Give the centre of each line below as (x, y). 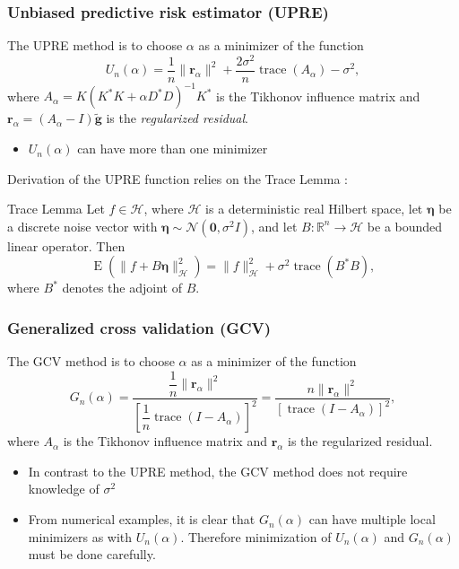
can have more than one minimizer (173, 149)
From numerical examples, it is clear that (142, 519)
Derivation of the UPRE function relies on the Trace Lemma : (178, 178)
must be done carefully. (92, 554)
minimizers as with (80, 536)
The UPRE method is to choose (95, 45)
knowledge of (64, 489)
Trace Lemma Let (56, 209)
